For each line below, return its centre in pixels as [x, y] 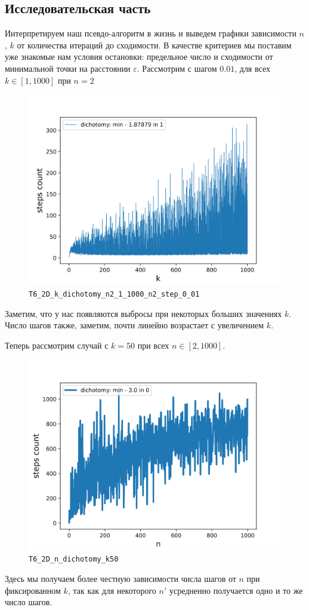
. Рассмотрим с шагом [177, 68]
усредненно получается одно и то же [236, 590]
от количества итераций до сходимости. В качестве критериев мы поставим [154, 45]
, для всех [252, 68]
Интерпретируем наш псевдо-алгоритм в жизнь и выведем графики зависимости [151, 33]
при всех [153, 345]
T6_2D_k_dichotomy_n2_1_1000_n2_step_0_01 [114, 295]
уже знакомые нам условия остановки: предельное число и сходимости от [139, 57]
